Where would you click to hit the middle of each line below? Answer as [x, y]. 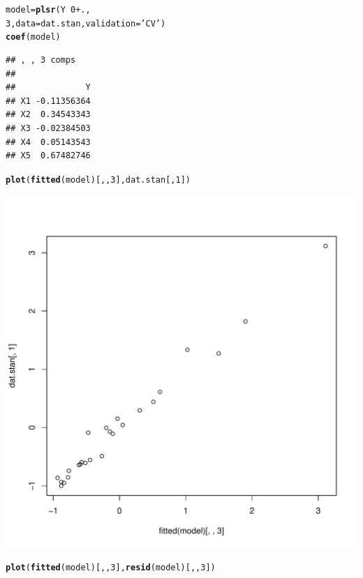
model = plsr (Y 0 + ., [48, 10]
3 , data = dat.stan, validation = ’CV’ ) [86, 23]
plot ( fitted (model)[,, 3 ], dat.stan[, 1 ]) [98, 180]
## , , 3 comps [41, 60]
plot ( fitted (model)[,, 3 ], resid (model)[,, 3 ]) [111, 567]
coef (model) [33, 37]
